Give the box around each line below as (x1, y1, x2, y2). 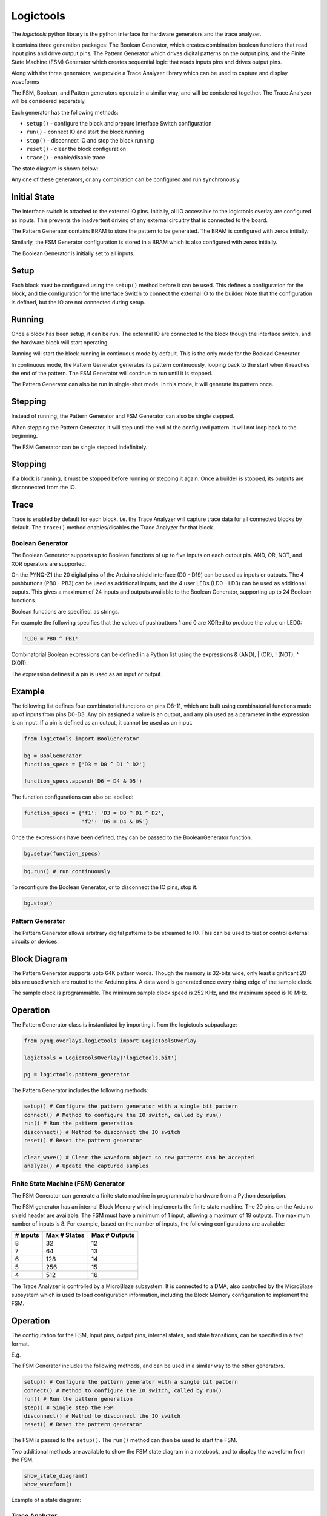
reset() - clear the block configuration (26, 146, 127, 153)
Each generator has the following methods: (11, 109, 119, 116)
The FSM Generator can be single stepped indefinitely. (11, 443, 148, 451)
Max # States (45, 1231, 85, 1239)
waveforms (11, 78, 39, 85)
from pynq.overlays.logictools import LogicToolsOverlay (24, 1037, 197, 1044)
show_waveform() (24, 1481, 73, 1488)
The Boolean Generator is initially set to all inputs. (11, 249, 135, 257)
